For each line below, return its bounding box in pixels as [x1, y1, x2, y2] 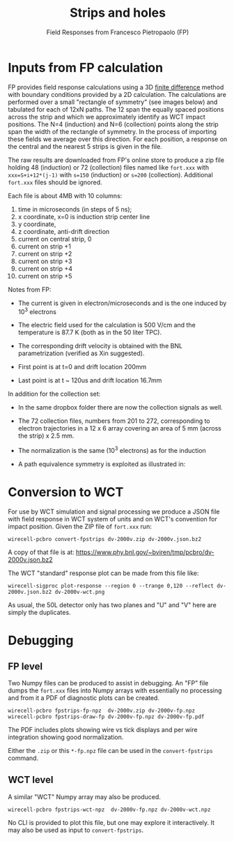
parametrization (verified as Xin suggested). [17, 349, 145, 357]
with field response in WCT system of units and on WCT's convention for [8, 514, 218, 523]
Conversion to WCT [8, 484, 124, 500]
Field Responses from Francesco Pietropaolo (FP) [46, 28, 189, 36]
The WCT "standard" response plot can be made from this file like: [8, 569, 199, 577]
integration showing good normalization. [8, 733, 124, 741]
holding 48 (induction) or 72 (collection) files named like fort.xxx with [8, 163, 210, 172]
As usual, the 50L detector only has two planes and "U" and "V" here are [8, 600, 217, 609]
